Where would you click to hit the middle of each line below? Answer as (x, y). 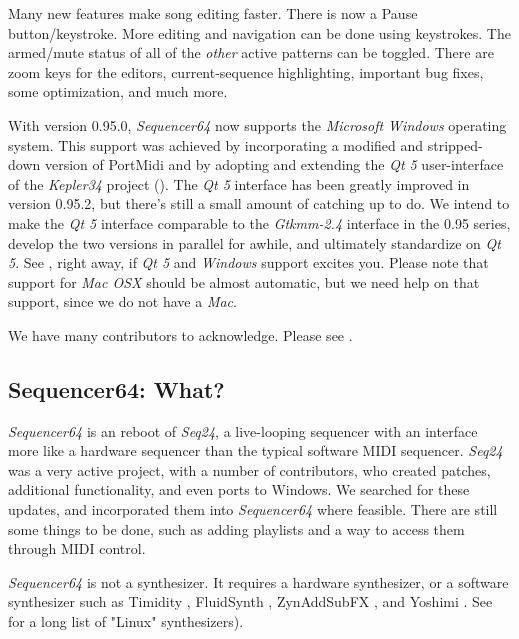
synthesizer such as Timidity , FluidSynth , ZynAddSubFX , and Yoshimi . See (250, 601)
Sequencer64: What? (116, 388)
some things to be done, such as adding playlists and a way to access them (236, 528)
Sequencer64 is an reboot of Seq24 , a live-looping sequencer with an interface (243, 430)
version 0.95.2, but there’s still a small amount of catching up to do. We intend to (259, 203)
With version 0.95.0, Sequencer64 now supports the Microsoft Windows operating (257, 124)
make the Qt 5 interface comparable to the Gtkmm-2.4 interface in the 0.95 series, (259, 222)
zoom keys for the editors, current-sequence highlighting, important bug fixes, (246, 71)
